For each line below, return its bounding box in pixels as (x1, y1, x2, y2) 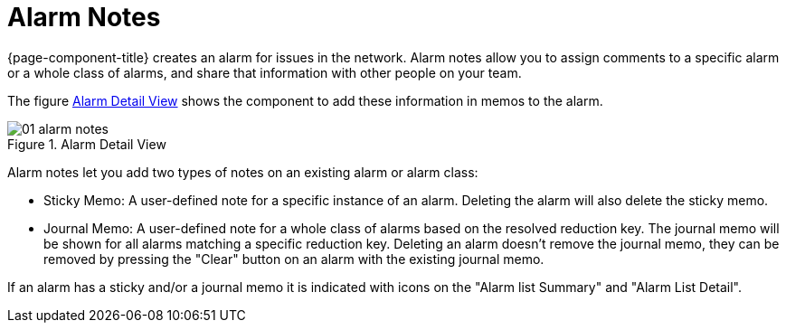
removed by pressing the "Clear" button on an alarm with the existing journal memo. (43, 250, 545, 267)
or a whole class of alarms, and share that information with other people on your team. (7, 64, 522, 80)
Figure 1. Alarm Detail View (7, 136, 166, 152)
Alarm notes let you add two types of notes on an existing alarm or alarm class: (7, 164, 478, 180)
